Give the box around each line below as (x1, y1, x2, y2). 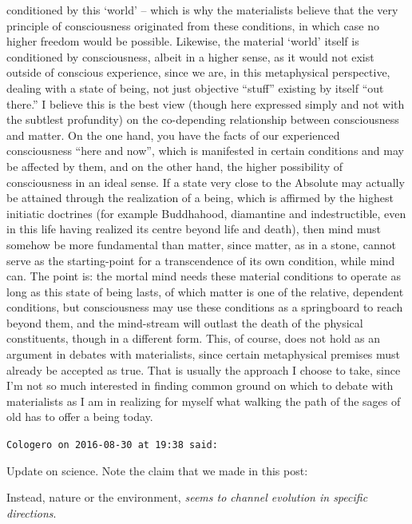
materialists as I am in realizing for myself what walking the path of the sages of (6, 392, 401, 409)
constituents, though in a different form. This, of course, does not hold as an (6, 330, 381, 347)
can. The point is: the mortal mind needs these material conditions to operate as (6, 268, 401, 284)
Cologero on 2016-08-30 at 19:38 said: (6, 439, 218, 451)
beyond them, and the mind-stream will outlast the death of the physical (6, 314, 363, 331)
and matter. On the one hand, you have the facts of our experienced (6, 126, 340, 143)
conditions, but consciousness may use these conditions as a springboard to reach (6, 299, 403, 316)
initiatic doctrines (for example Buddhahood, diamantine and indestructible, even (6, 204, 406, 221)
